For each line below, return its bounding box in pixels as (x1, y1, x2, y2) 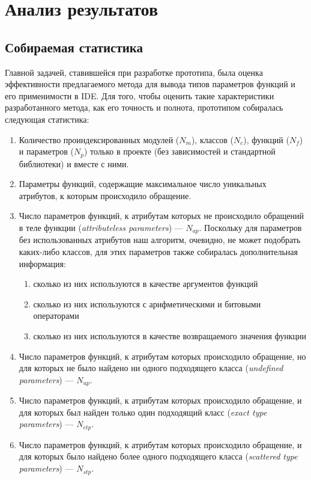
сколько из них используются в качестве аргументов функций (33, 277, 258, 290)
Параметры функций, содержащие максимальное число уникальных (19, 177, 267, 190)
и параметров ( (19, 145, 74, 158)
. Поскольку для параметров (199, 221, 302, 233)
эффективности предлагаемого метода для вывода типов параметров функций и (5, 78, 295, 90)
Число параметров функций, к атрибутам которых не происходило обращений (19, 209, 304, 222)
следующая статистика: (5, 112, 89, 125)
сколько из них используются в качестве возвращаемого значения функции (33, 329, 307, 342)
